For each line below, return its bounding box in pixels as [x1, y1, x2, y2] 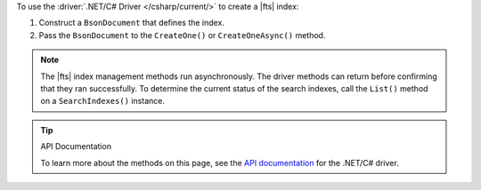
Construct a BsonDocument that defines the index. [38, 18, 224, 28]
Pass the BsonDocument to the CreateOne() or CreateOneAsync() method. [38, 29, 326, 40]
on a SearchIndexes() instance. [40, 96, 165, 107]
